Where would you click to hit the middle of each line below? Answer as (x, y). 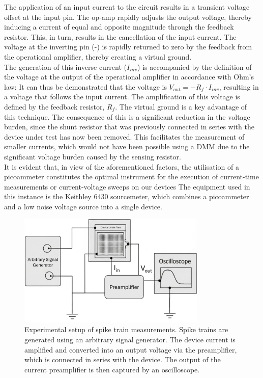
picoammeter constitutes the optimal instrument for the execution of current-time (131, 177)
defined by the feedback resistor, (54, 106)
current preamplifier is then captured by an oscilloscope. (112, 369)
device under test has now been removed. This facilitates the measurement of (124, 136)
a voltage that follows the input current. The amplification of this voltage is (122, 97)
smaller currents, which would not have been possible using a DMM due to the (127, 146)
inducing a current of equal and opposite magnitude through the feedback (119, 27)
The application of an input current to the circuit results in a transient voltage (127, 7)
